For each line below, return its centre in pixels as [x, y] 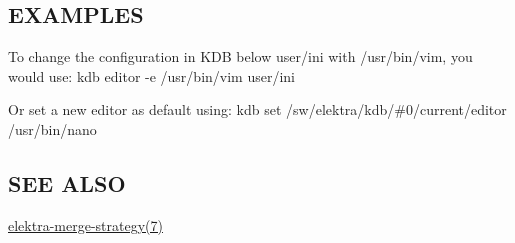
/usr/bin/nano [52, 128]
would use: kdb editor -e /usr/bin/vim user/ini [151, 75]
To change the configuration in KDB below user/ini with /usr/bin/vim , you [240, 56]
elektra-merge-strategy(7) [85, 224]
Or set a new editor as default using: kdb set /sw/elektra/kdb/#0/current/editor [257, 109]
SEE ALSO [67, 182]
